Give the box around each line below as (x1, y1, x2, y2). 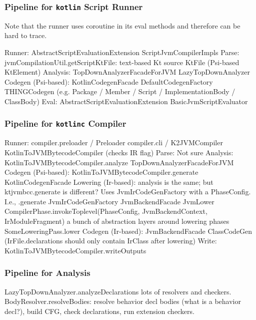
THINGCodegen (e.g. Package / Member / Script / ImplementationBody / (4, 86, 235, 97)
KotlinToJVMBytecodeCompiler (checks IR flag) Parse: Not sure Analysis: (4, 147, 233, 157)
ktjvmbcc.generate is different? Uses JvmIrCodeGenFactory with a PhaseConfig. (4, 186, 251, 197)
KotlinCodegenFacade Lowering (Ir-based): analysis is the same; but (4, 176, 213, 187)
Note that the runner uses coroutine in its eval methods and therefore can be (4, 20, 240, 31)
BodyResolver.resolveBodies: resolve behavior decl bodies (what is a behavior (4, 296, 241, 306)
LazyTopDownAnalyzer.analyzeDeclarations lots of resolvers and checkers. (4, 286, 231, 296)
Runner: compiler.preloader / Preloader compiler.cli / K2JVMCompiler (4, 137, 223, 148)
